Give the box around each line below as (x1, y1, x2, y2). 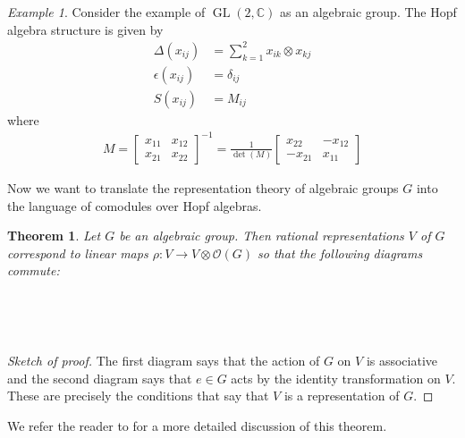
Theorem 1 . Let (7, 226, 101, 245)
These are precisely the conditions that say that (7, 386, 269, 405)
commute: (7, 261, 60, 280)
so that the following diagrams (258, 243, 423, 262)
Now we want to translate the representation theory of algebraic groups (7, 178, 399, 197)
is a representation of (283, 386, 400, 405)
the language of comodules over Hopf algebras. (7, 196, 262, 215)
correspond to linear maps (7, 243, 148, 262)
